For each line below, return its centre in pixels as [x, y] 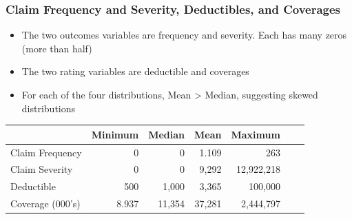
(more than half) [57, 48]
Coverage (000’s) [45, 204]
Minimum [115, 134]
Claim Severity [42, 169]
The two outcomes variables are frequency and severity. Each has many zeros [184, 35]
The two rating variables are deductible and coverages [135, 71]
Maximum [256, 134]
